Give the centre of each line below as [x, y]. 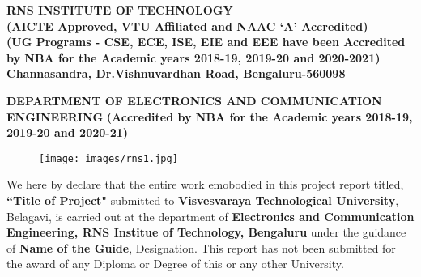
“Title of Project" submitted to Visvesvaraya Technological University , [203, 200]
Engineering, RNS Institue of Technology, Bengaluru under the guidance [206, 232]
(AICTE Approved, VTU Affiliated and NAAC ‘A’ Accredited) [187, 26]
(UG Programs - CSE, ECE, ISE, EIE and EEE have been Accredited [206, 42]
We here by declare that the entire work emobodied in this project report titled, [205, 184]
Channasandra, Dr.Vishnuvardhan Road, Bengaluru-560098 [176, 73]
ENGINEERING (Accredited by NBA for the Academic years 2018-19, [210, 116]
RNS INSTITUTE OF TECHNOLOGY [120, 10]
